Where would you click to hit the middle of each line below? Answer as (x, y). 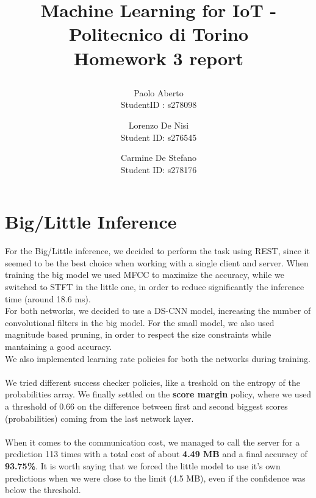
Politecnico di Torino (159, 34)
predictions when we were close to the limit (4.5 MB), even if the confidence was (155, 478)
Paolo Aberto (159, 92)
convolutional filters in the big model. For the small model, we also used (140, 322)
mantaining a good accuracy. (59, 346)
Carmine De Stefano (159, 158)
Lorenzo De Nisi (159, 125)
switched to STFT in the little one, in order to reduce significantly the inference (155, 287)
